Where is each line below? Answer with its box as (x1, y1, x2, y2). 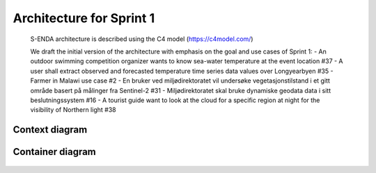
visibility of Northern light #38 (30, 106, 116, 114)
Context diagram (13, 124, 88, 135)
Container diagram (13, 146, 97, 158)
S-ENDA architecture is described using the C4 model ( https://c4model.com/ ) (30, 35, 253, 43)
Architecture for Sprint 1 (13, 10, 155, 26)
